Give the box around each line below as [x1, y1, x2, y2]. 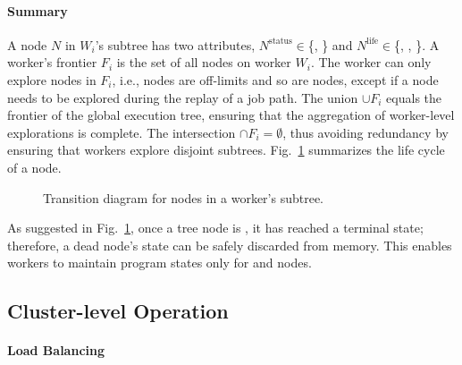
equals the [386, 88, 442, 106]
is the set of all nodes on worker [116, 53, 291, 72]
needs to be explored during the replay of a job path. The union [7, 88, 358, 106]
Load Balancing [7, 341, 105, 360]
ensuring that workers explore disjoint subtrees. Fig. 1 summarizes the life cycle [7, 140, 445, 159]
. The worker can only [310, 53, 432, 72]
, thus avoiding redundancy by [282, 123, 449, 141]
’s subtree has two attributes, [95, 35, 256, 54]
